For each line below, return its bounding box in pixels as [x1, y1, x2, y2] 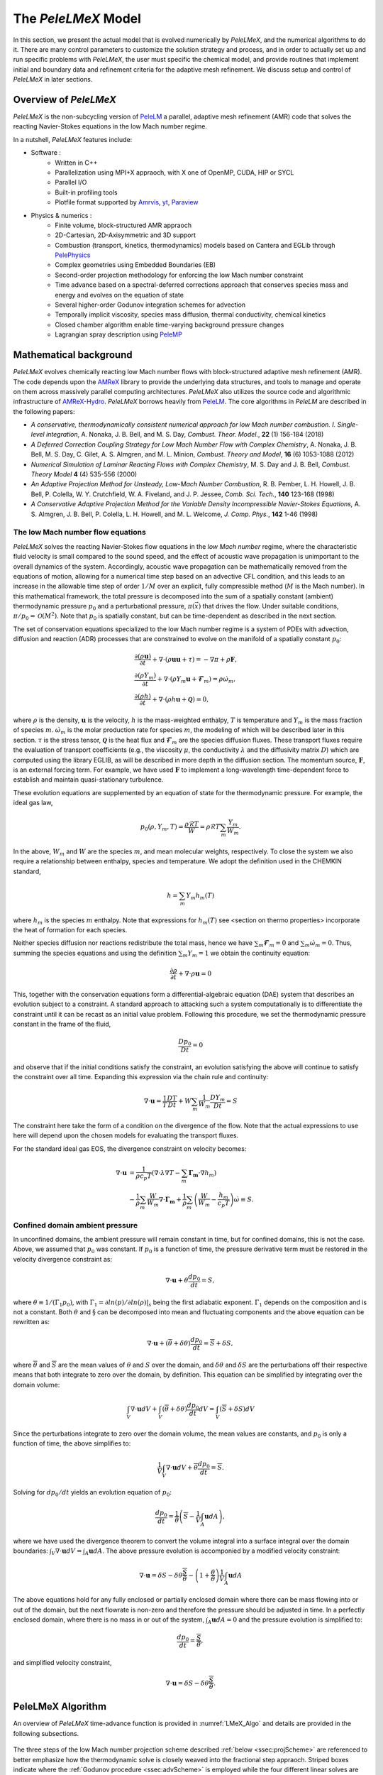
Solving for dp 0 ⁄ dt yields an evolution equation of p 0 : [13, 1488, 172, 1498]
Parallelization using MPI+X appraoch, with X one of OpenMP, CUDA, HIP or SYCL [55, 168, 294, 177]
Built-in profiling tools [55, 188, 118, 197]
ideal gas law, [13, 799, 53, 807]
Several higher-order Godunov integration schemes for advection [55, 300, 246, 309]
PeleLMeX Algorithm [13, 1700, 106, 1713]
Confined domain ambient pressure [13, 1220, 138, 1230]
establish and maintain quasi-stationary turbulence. [13, 775, 164, 784]
